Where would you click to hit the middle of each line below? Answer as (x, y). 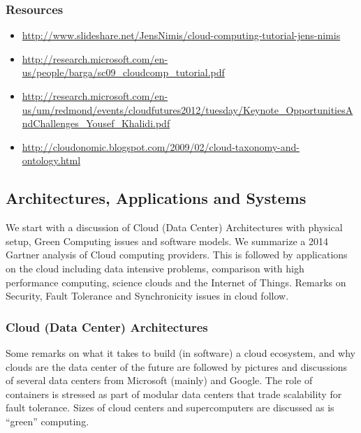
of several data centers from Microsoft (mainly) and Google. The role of (159, 380)
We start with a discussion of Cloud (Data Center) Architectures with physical (174, 227)
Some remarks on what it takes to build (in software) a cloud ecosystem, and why (180, 352)
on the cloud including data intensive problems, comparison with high (155, 268)
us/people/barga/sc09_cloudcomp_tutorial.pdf (123, 72)
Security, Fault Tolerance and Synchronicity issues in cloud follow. (147, 296)
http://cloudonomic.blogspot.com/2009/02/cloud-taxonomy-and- (161, 146)
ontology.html (51, 160)
